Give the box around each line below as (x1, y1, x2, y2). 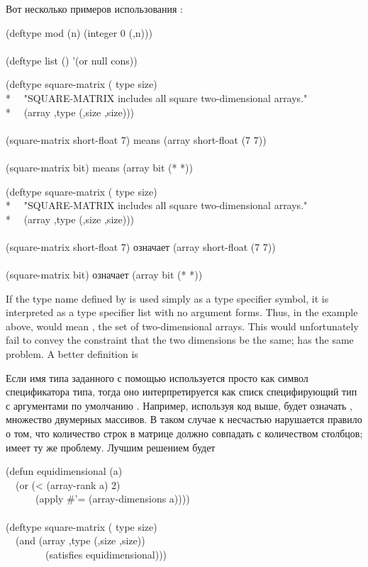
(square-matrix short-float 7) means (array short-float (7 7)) (6, 132, 267, 147)
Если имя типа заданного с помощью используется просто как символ (6, 370, 308, 385)
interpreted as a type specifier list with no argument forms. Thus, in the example (6, 305, 358, 320)
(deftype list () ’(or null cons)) (6, 52, 138, 67)
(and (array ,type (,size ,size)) (15, 533, 145, 548)
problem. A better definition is (6, 347, 138, 361)
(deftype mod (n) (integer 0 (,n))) (6, 25, 152, 40)
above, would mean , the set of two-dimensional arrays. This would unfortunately (6, 318, 359, 333)
